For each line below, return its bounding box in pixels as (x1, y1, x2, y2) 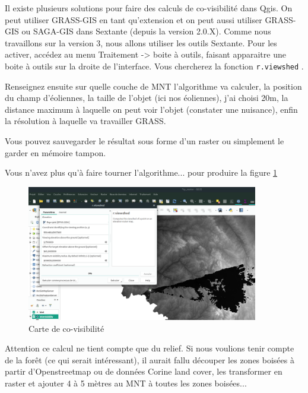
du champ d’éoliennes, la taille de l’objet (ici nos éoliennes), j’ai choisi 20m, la (5, 91, 288, 104)
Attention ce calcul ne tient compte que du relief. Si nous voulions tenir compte (5, 342, 294, 354)
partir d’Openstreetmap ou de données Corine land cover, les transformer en (5, 365, 282, 378)
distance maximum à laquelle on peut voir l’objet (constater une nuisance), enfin (5, 103, 298, 115)
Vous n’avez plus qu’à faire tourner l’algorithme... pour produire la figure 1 (5, 166, 278, 179)
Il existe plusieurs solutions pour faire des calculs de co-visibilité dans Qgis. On (5, 2, 293, 14)
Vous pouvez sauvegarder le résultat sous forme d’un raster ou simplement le (5, 135, 284, 147)
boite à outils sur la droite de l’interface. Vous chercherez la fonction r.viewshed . (5, 59, 304, 72)
